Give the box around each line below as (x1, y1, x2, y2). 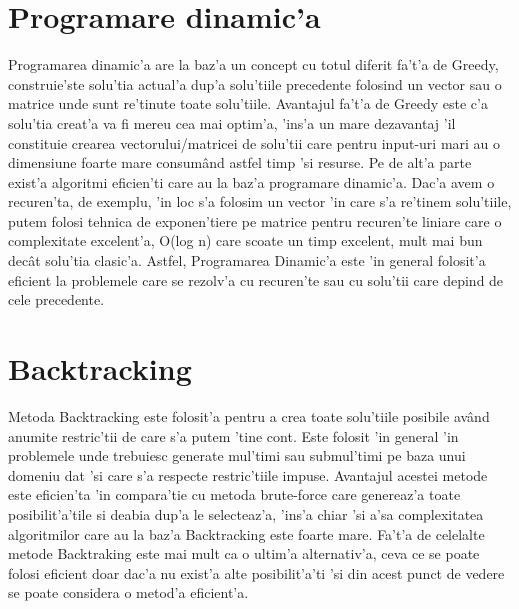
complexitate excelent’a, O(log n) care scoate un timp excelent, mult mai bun (8, 230, 483, 251)
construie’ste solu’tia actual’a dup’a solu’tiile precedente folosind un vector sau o (8, 73, 502, 94)
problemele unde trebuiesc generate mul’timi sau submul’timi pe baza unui (8, 445, 466, 466)
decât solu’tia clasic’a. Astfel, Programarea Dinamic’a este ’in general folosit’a (8, 250, 486, 271)
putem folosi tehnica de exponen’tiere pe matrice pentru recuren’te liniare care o (8, 210, 502, 231)
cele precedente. (8, 289, 105, 310)
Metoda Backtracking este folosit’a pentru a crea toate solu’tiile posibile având (8, 405, 490, 426)
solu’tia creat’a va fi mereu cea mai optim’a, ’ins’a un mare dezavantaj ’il (8, 112, 456, 133)
